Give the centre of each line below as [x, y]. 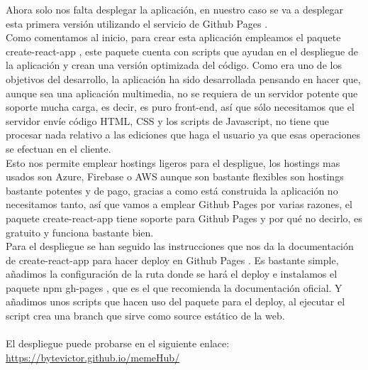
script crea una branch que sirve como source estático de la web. [145, 316]
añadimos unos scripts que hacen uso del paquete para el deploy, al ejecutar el [175, 301]
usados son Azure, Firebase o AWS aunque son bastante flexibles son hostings [175, 176]
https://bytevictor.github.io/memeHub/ [93, 357]
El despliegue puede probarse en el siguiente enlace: [118, 343]
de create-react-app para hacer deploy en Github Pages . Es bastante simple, [172, 260]
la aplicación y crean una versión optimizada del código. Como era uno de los [174, 65]
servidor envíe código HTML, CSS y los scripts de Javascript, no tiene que [167, 120]
